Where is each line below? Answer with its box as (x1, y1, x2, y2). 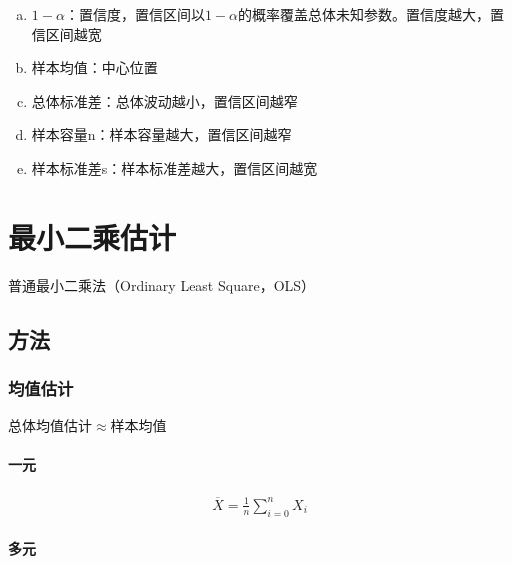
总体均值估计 (8, 415, 92, 436)
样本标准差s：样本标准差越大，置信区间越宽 (31, 157, 318, 178)
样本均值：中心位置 (31, 57, 158, 78)
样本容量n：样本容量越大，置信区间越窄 (31, 124, 292, 145)
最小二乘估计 (8, 216, 177, 257)
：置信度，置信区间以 (64, 4, 205, 24)
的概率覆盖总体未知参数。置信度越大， (237, 4, 490, 24)
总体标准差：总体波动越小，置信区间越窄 (31, 90, 298, 111)
